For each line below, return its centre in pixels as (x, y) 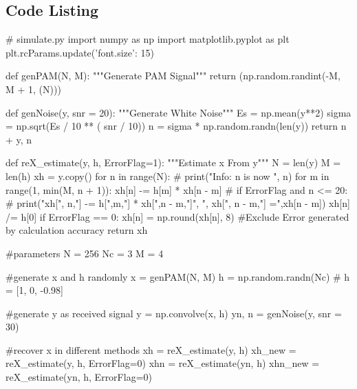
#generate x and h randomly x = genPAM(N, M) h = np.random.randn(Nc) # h (178, 276)
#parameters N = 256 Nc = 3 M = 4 (85, 253)
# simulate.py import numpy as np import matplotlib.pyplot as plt (148, 39)
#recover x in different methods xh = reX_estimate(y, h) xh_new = (151, 349)
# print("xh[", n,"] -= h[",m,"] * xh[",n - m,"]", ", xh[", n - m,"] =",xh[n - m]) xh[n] (178, 203)
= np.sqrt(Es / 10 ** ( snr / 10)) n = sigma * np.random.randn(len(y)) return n (176, 126)
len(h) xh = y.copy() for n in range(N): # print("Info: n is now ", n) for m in (167, 176)
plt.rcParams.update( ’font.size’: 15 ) (80, 52)
